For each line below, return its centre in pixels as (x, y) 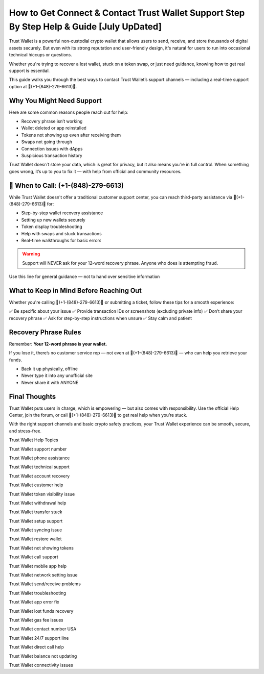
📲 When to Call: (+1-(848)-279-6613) (66, 186)
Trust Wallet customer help (36, 485)
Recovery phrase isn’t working (52, 121)
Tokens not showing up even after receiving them (71, 135)
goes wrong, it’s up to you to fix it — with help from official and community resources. (95, 171)
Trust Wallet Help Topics (34, 440)
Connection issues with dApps (52, 149)
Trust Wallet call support (34, 557)
